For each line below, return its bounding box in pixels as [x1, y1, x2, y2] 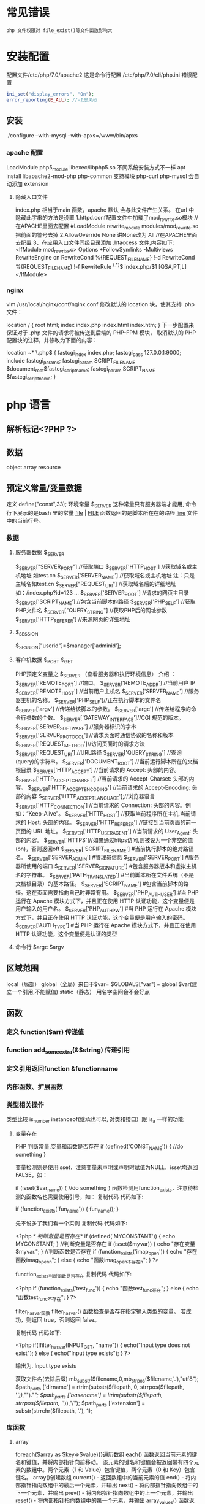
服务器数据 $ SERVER [15, 549, 65, 557]
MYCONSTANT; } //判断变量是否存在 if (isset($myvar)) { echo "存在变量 [15, 1240, 196, 1248]
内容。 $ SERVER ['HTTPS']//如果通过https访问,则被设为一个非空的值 [26, 836, 193, 845]
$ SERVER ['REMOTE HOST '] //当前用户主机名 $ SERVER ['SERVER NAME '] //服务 [15, 688, 199, 696]
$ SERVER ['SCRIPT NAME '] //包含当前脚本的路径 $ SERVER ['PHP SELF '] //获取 [15, 598, 196, 606]
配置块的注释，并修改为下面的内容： [6, 337, 98, 344]
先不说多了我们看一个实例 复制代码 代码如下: [15, 1219, 127, 1227]
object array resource [6, 464, 61, 471]
